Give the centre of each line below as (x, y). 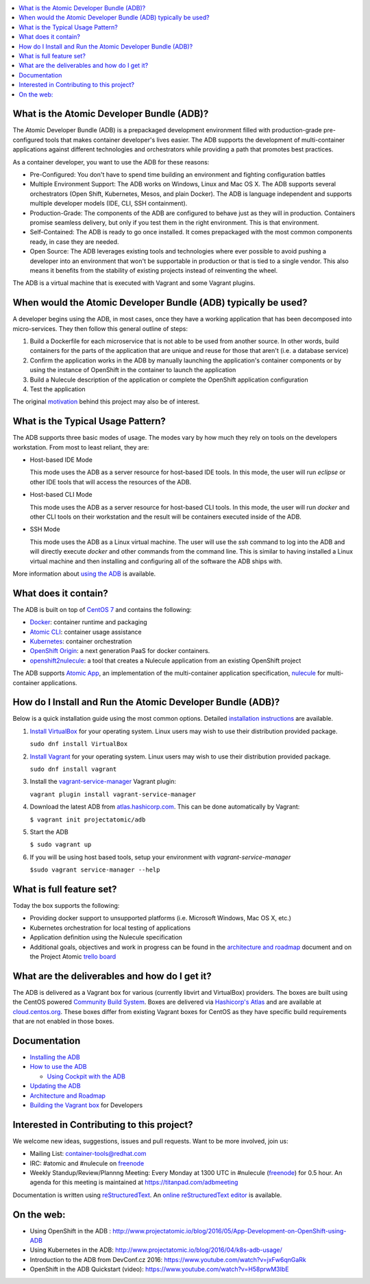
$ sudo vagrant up (61, 845)
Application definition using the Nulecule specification (106, 937)
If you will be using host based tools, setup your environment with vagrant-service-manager (160, 857)
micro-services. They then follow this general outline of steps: (100, 328)
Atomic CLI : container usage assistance (86, 632)
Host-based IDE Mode (61, 460)
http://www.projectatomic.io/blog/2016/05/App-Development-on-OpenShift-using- (229, 1231)
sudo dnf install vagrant (73, 769)
